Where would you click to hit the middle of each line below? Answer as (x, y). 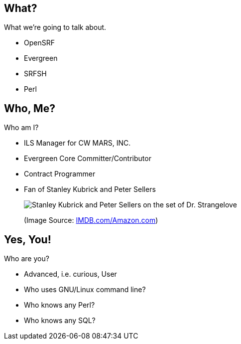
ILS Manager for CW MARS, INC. (77, 143)
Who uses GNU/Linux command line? (85, 290)
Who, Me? (30, 108)
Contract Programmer (60, 174)
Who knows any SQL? (60, 321)
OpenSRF (39, 43)
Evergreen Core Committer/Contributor (88, 159)
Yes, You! (28, 239)
